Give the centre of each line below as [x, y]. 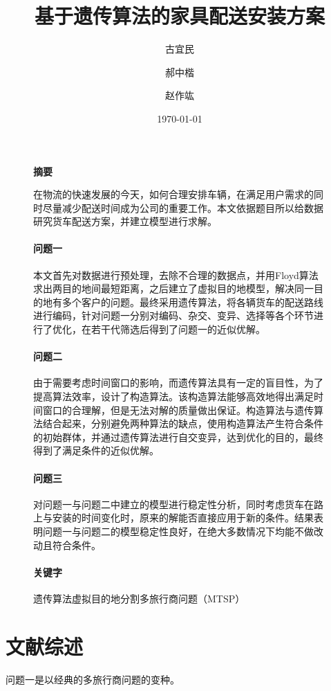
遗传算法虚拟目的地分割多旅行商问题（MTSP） [139, 598]
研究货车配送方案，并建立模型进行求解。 [125, 221]
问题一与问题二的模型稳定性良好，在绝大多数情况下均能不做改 [183, 531]
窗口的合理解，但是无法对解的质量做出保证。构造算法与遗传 [178, 410]
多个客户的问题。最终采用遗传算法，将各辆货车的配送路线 [192, 302]
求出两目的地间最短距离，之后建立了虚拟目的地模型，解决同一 [173, 288]
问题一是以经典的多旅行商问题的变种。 [93, 679]
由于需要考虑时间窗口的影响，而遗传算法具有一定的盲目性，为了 [178, 383]
